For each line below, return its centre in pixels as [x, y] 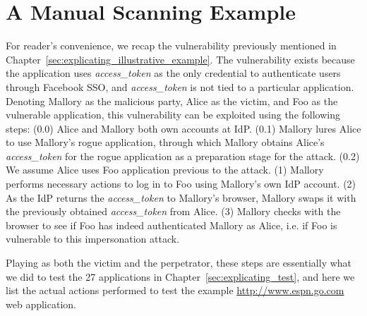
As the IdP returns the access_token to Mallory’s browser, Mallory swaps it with [181, 197]
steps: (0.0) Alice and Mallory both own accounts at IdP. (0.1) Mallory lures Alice [183, 128]
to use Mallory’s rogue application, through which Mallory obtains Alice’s [165, 142]
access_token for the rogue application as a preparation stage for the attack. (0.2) [183, 156]
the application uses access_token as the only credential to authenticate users [173, 73]
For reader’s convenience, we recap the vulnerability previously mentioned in [171, 45]
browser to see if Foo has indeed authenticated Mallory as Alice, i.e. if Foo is [172, 225]
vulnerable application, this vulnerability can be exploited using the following [173, 115]
